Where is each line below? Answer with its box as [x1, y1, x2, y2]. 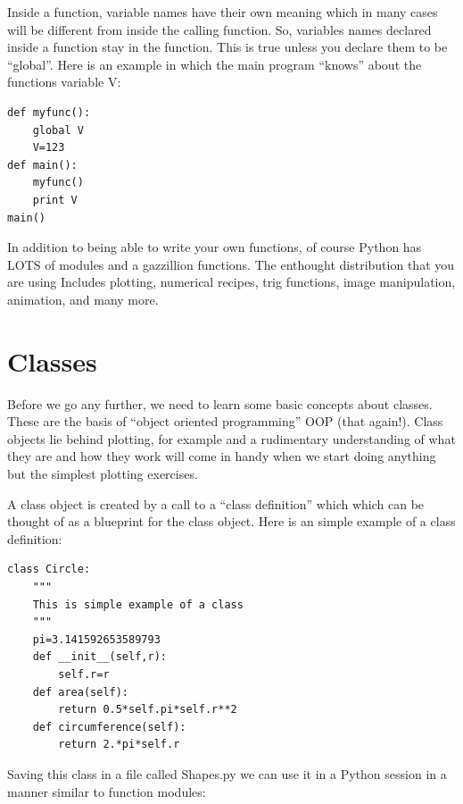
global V [32, 123, 84, 137]
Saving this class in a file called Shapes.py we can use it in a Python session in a [7, 764, 447, 783]
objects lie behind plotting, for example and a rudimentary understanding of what [7, 429, 456, 448]
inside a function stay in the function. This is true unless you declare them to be [7, 38, 448, 56]
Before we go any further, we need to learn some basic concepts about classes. [7, 394, 433, 413]
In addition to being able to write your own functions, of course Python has [7, 238, 422, 256]
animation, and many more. [7, 289, 159, 308]
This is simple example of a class [32, 598, 244, 611]
